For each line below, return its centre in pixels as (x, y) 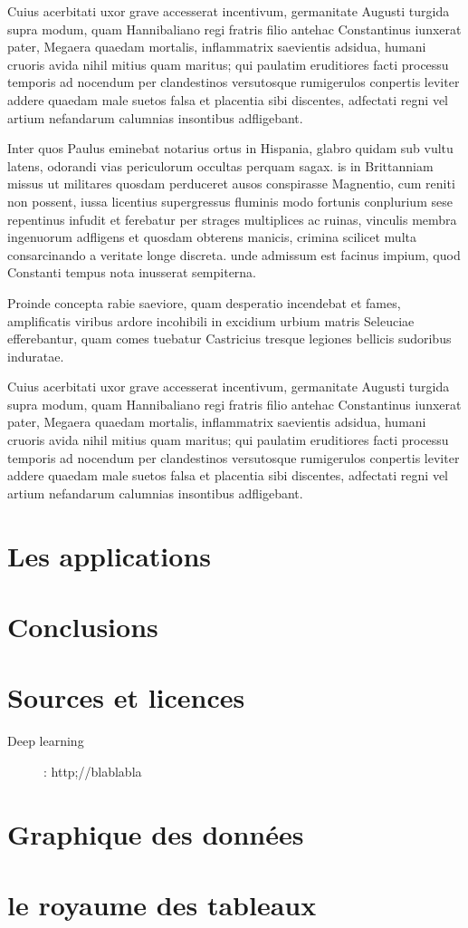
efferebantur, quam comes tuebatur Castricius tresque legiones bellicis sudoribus (229, 338)
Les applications (109, 555)
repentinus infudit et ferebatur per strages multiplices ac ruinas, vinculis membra (232, 219)
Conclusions (83, 626)
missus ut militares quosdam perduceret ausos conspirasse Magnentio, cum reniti (231, 184)
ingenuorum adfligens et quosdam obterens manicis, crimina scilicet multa (212, 237)
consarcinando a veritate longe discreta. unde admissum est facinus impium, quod (234, 254)
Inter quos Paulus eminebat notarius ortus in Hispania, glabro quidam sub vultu (230, 148)
